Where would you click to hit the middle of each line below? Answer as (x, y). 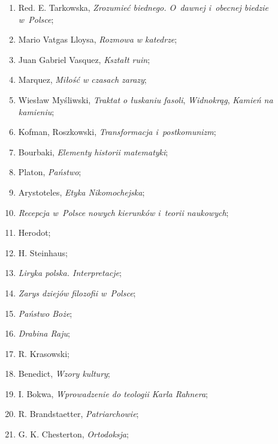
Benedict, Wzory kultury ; (64, 373)
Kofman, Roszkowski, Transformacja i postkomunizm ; (117, 132)
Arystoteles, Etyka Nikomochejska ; (81, 192)
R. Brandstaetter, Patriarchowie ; (78, 414)
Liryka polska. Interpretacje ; (70, 273)
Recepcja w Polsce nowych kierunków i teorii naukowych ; (123, 212)
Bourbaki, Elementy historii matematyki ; (93, 151)
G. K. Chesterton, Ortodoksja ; (73, 434)
